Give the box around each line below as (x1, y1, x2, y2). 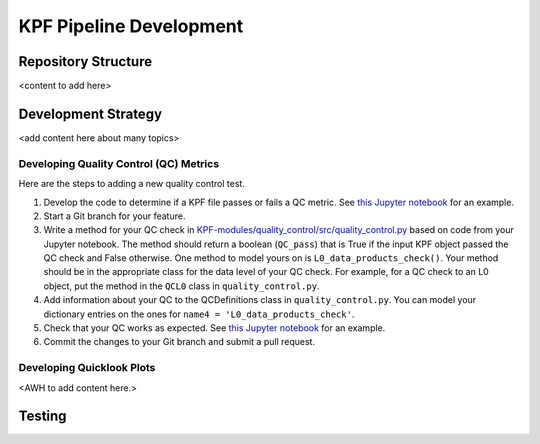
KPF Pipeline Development (18, 15, 244, 37)
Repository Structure (18, 53, 153, 70)
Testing (18, 408, 67, 425)
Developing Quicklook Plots (18, 361, 156, 375)
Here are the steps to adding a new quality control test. (18, 178, 245, 190)
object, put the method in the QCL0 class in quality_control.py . (43, 280, 320, 292)
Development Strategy (18, 105, 163, 122)
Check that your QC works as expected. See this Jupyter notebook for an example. (43, 322, 386, 334)
